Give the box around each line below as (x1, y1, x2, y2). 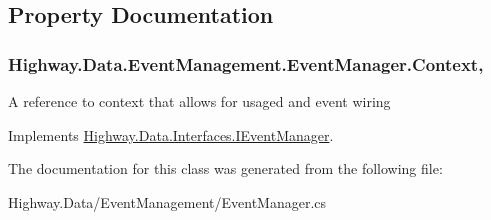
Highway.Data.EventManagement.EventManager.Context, (8, 51, 484, 76)
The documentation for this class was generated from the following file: (8, 158, 443, 179)
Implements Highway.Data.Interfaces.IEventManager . (8, 124, 334, 145)
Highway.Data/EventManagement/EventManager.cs (8, 191, 327, 212)
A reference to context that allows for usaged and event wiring (8, 91, 391, 111)
